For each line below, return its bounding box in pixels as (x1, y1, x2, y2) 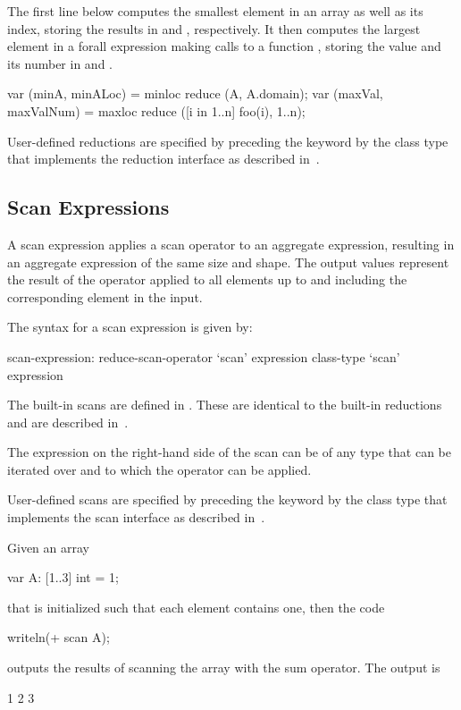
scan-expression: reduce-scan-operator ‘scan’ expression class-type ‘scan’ (7, 347, 400, 366)
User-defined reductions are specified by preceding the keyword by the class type (7, 131, 448, 150)
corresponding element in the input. (7, 287, 203, 306)
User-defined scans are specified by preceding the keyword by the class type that (7, 490, 448, 509)
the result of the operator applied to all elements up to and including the (7, 270, 407, 289)
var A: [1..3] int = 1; (7, 568, 119, 587)
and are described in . (7, 412, 129, 431)
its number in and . (7, 54, 113, 72)
